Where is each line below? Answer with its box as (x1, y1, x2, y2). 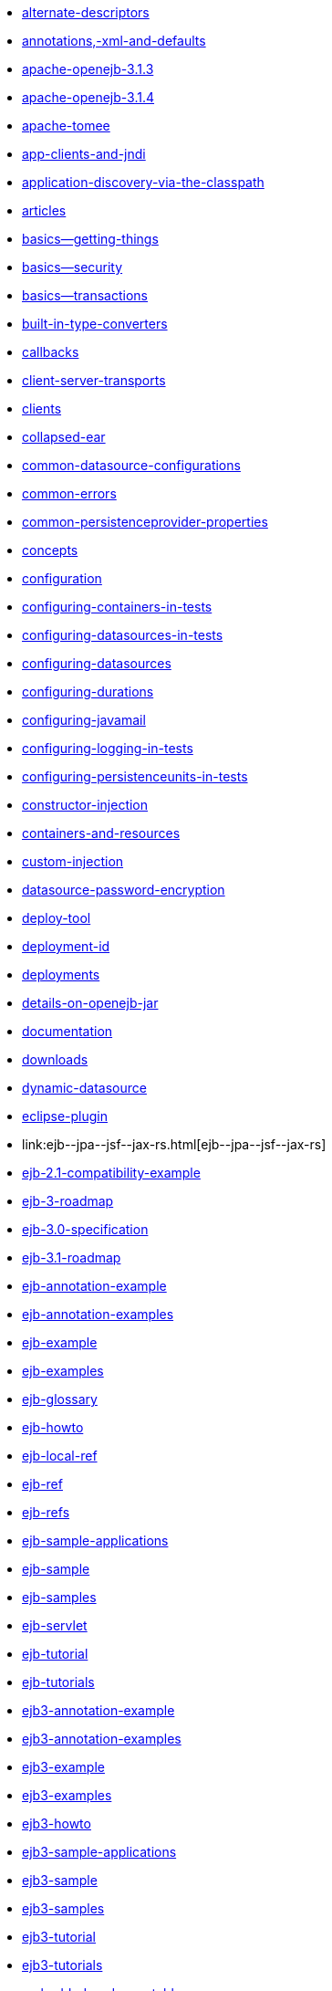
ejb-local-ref (22, 1448, 98, 1463)
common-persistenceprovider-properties (22, 514, 268, 529)
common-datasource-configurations (22, 457, 241, 473)
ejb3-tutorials (22, 1957, 103, 1973)
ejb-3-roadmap (22, 1193, 114, 1209)
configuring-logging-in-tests (22, 740, 193, 756)
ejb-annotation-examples (22, 1306, 174, 1322)
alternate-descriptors (22, 5, 150, 20)
